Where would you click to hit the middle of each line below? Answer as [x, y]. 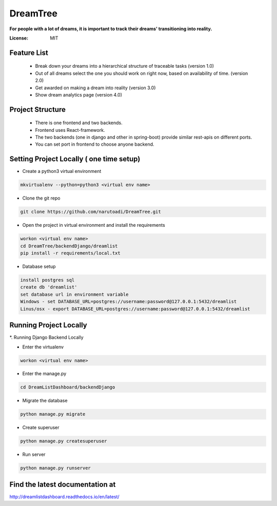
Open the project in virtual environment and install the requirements [94, 225]
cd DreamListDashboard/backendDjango [68, 387]
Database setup [39, 266]
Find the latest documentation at [63, 484]
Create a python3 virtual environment [62, 171]
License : [19, 38]
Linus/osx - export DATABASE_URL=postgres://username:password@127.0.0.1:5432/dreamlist [135, 309]
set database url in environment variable [74, 294]
